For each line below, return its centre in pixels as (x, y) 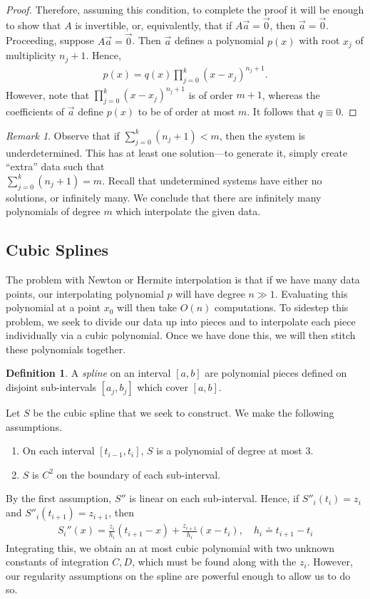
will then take (147, 307)
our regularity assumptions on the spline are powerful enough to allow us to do (178, 575)
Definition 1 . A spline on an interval (88, 373)
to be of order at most (186, 111)
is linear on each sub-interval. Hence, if (214, 498)
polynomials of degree (53, 211)
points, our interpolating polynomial (85, 293)
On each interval (58, 450)
